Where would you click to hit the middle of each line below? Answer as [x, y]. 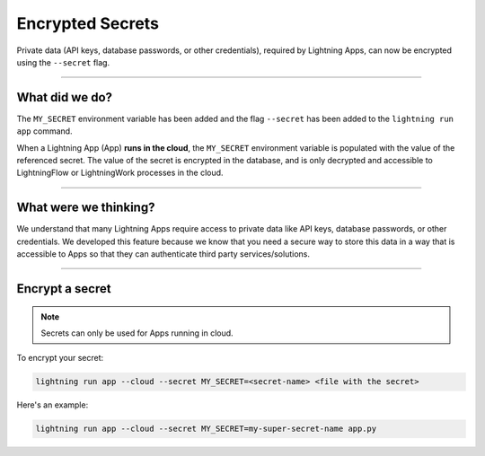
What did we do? [64, 97]
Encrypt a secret [64, 289]
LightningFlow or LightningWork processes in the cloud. [120, 173]
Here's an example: [53, 405]
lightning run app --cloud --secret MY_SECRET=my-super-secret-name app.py [206, 429]
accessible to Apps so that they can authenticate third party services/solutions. [163, 254]
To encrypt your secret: [60, 358]
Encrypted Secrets [88, 23]
